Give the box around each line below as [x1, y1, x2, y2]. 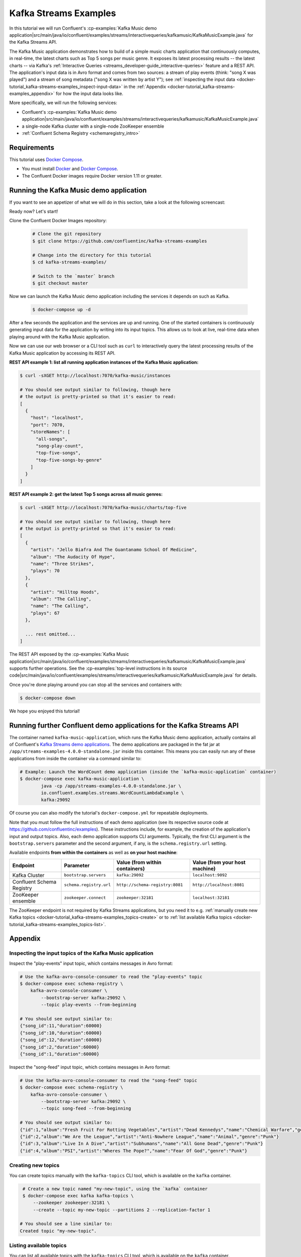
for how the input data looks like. [56, 91, 123, 97]
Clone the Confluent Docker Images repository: [9, 218, 107, 224]
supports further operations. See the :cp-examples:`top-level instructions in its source [9, 665, 188, 671]
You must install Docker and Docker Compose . [22, 166, 118, 172]
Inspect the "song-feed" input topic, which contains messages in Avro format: [9, 1064, 171, 1070]
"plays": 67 [30, 610, 60, 616]
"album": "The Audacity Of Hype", [30, 554, 115, 560]
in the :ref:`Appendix [123, 83, 167, 89]
